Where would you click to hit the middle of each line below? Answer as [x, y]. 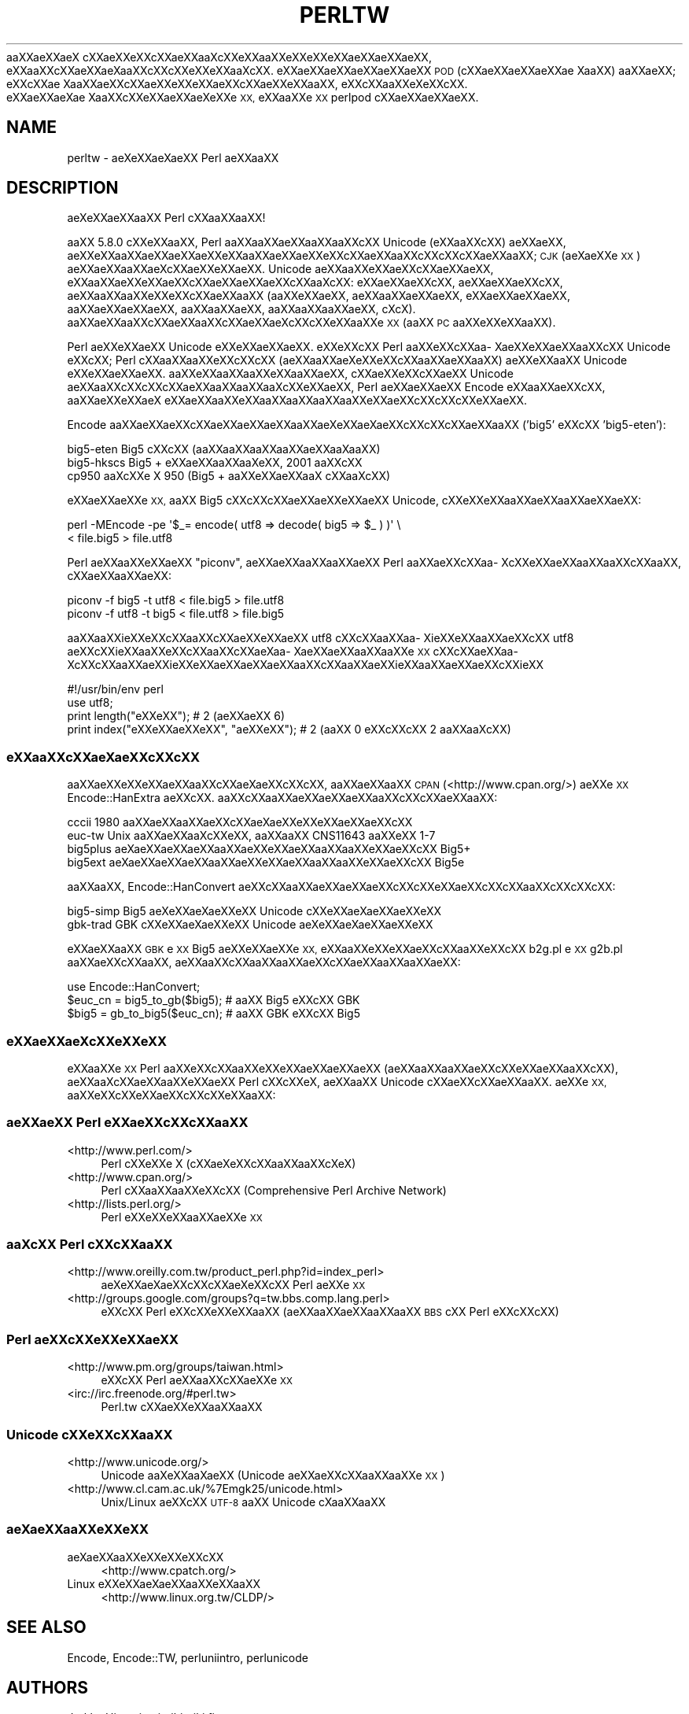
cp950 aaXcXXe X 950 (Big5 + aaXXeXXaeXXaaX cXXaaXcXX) [229, 476]
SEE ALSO [46, 1627]
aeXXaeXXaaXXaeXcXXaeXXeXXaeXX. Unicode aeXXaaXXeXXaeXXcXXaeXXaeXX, [280, 269]
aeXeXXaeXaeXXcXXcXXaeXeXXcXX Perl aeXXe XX [233, 1285]
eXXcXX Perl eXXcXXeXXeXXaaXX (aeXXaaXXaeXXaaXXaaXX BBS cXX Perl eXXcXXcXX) [330, 1312]
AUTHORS [48, 1687]
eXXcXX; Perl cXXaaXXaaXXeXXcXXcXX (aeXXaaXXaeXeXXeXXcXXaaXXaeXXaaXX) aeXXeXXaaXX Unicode [347, 360]
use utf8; [90, 703]
